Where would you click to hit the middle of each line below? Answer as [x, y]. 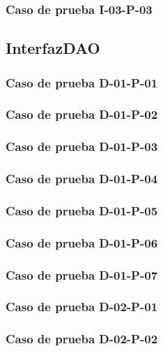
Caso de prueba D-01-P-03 [82, 146]
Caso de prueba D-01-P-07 [82, 274]
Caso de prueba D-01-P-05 [82, 210]
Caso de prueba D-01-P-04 [82, 179]
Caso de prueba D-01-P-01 [82, 82]
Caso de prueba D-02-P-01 [82, 307]
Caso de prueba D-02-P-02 [82, 339]
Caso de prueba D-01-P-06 [82, 242]
